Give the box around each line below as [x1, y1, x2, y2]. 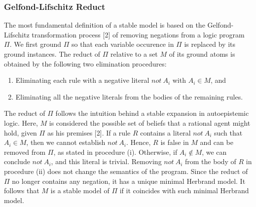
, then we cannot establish [26, 137, 106, 147]
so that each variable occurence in [72, 39, 174, 49]
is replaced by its [184, 39, 236, 49]
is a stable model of [50, 185, 110, 196]
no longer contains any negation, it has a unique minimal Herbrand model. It [12, 175, 246, 186]
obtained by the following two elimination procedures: [4, 58, 167, 69]
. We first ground [9, 39, 62, 49]
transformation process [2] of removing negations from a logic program [32, 29, 245, 39]
